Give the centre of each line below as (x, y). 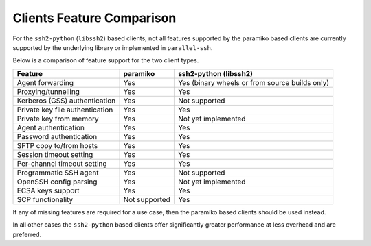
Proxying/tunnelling (48, 91)
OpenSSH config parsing (57, 182)
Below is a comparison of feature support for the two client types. (106, 60)
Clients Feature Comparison (94, 18)
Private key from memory (58, 119)
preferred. (27, 234)
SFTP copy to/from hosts (57, 145)
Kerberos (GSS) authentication (66, 101)
